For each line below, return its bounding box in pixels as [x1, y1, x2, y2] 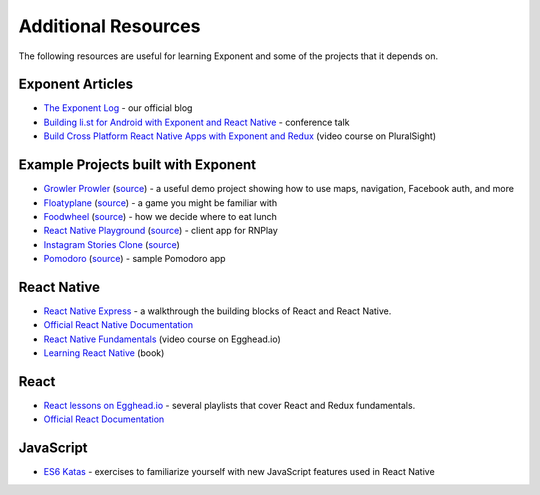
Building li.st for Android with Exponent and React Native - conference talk [43, 116, 350, 128]
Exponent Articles [18, 76, 134, 93]
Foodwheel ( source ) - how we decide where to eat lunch [43, 210, 277, 222]
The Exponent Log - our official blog [43, 102, 193, 114]
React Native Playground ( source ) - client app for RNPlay [43, 225, 279, 237]
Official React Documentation [43, 413, 165, 425]
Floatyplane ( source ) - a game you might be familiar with [43, 196, 278, 209]
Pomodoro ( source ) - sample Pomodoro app [43, 253, 226, 265]
